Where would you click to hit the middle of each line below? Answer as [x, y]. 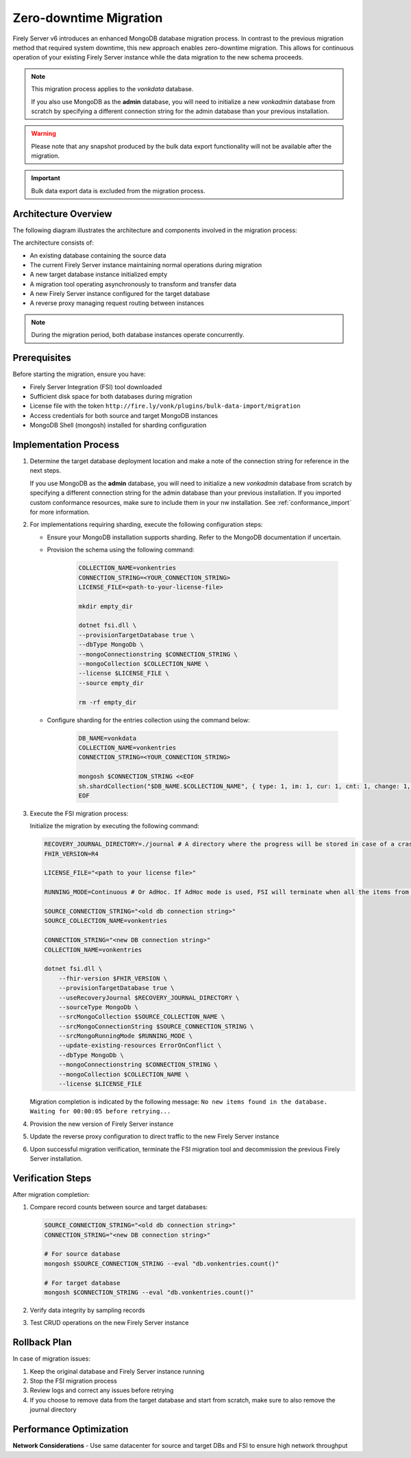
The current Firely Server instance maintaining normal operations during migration [146, 264]
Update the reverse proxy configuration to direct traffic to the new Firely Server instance [154, 1137]
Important [46, 178]
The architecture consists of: [53, 243]
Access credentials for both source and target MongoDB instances [124, 415]
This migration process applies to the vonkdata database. [112, 89]
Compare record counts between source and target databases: [119, 1207]
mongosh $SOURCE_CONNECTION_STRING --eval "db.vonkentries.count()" [162, 1263]
